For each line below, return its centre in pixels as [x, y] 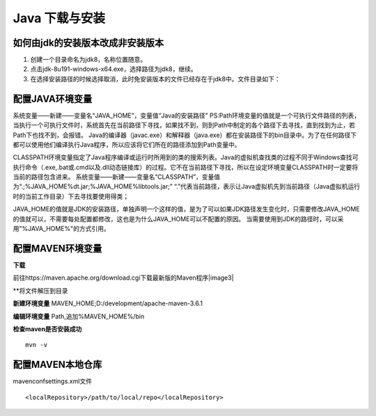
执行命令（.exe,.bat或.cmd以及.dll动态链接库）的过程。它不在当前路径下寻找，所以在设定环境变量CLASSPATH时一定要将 [186, 167]
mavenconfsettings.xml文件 [53, 381]
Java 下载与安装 [59, 18]
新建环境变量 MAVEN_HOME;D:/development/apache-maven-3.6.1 [108, 303]
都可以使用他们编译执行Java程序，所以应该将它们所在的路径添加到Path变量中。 [127, 144]
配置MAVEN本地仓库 [57, 365]
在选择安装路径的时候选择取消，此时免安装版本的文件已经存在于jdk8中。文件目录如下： [156, 79]
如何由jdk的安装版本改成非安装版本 [88, 43]
